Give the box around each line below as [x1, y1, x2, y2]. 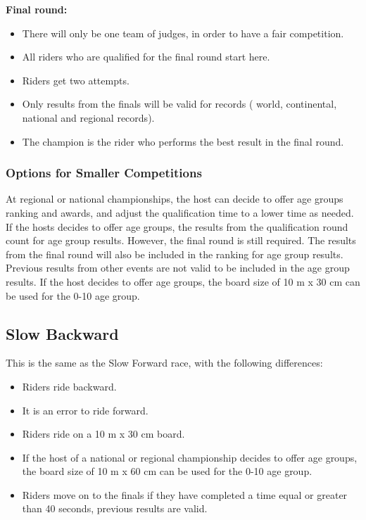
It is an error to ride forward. [22, 402, 149, 417]
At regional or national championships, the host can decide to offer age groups [6, 191, 343, 206]
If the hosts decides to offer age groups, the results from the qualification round [6, 219, 348, 234]
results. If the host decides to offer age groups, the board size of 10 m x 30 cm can [6, 274, 360, 288]
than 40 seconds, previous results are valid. [22, 501, 208, 516]
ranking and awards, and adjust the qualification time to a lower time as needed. [6, 205, 354, 220]
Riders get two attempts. [22, 72, 130, 87]
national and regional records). [22, 110, 155, 125]
